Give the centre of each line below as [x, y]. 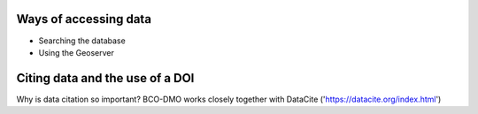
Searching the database [82, 41]
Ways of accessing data [84, 19]
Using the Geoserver [77, 52]
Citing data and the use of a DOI [105, 78]
